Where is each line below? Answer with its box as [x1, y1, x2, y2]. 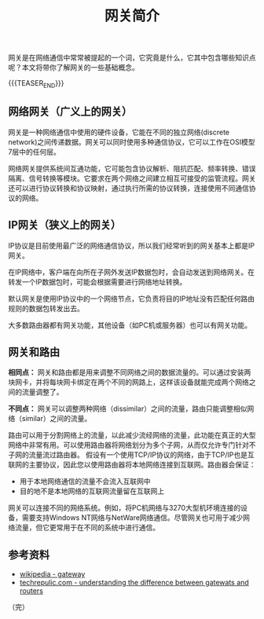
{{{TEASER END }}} [8, 79, 64, 90]
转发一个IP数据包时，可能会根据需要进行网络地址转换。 [8, 277, 187, 287]
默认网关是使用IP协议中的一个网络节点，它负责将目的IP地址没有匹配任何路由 [8, 294, 255, 303]
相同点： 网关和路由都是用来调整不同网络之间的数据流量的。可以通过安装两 [8, 368, 251, 377]
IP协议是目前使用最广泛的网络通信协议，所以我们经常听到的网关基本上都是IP [8, 240, 255, 250]
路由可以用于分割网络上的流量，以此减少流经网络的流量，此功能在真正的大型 [8, 430, 256, 440]
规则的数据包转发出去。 [8, 303, 84, 313]
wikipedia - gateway [19, 570, 86, 579]
